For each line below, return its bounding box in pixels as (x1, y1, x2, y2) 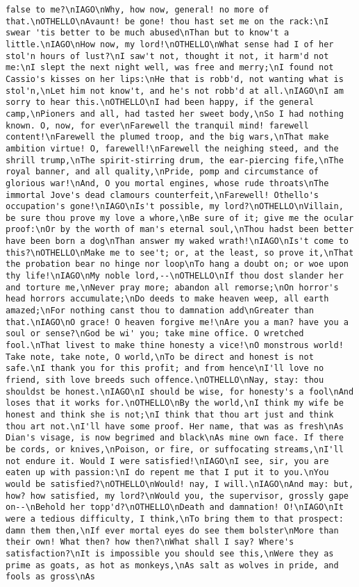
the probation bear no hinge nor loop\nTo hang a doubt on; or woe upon (6, 259, 349, 270)
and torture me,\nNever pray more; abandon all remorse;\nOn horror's (6, 282, 339, 292)
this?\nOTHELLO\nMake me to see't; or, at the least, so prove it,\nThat (6, 247, 354, 258)
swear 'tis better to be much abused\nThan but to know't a (6, 28, 290, 38)
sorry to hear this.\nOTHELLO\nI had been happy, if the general (6, 97, 314, 108)
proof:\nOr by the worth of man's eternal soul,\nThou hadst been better (6, 224, 354, 235)
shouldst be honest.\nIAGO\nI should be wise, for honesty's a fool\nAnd (6, 386, 354, 397)
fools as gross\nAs (6, 572, 95, 582)
